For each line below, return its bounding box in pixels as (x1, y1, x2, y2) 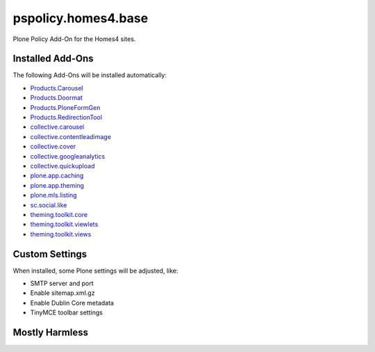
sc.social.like (30, 200, 67, 209)
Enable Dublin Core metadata (30, 298, 115, 307)
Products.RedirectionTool (30, 113, 103, 122)
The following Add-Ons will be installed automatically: (12, 71, 167, 79)
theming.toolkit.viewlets (30, 220, 99, 229)
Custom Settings (12, 248, 87, 260)
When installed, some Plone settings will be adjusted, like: (12, 266, 178, 275)
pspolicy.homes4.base (12, 10, 149, 26)
